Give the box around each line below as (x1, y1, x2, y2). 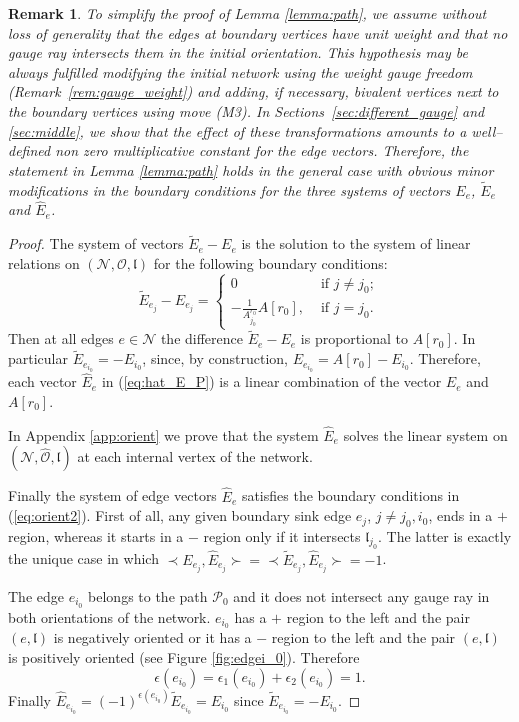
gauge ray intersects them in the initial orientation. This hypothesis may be (8, 42, 469, 63)
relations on (8, 252, 80, 273)
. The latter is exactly (377, 525, 512, 546)
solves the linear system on (343, 424, 508, 445)
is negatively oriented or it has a (53, 627, 252, 648)
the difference (160, 328, 243, 349)
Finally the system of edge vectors (8, 485, 217, 506)
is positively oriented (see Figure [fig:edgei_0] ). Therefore (8, 646, 360, 667)
